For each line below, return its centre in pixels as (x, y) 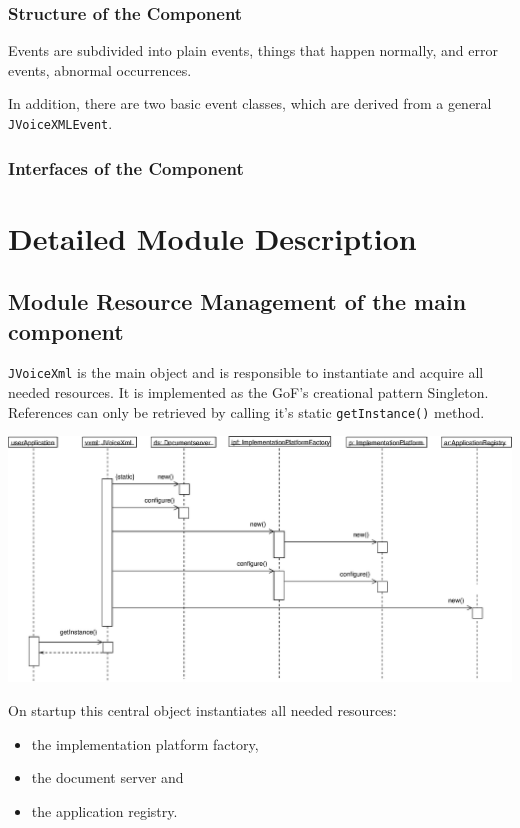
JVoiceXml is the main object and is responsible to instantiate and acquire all (246, 372)
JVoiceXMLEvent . (60, 123)
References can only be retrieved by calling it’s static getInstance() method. (246, 411)
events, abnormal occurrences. (100, 69)
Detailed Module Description (212, 237)
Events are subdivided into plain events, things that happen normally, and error (253, 50)
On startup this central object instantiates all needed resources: (202, 710)
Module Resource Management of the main (237, 301)
